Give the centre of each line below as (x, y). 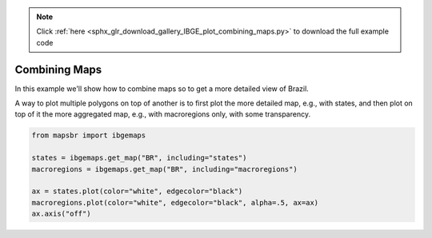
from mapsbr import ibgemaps (89, 135)
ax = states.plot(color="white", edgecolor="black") (137, 191)
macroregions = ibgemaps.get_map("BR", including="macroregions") (164, 169)
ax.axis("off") (61, 214)
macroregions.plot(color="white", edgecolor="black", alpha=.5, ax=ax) (175, 202)
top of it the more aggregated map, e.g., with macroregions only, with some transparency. (163, 114)
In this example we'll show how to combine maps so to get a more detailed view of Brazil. (162, 89)
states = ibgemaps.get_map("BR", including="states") (139, 158)
